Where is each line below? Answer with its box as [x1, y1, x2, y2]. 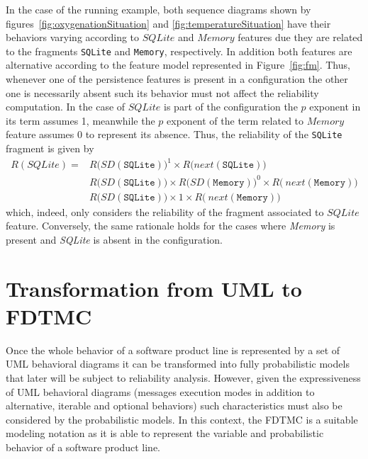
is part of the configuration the [164, 99, 298, 114]
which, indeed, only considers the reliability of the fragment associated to [6, 204, 324, 219]
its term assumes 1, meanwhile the [6, 113, 155, 127]
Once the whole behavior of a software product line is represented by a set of [6, 342, 340, 357]
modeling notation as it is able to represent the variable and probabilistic [6, 426, 324, 441]
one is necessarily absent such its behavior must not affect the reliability [6, 85, 319, 100]
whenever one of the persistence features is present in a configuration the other [6, 72, 348, 86]
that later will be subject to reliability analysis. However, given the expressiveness [6, 370, 361, 385]
